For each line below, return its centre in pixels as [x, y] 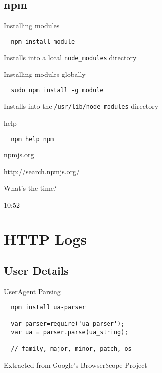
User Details [36, 270]
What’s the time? [30, 188]
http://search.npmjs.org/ [42, 171]
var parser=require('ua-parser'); [68, 324]
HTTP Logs [46, 239]
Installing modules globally [45, 74]
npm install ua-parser [48, 307]
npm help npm [32, 139]
